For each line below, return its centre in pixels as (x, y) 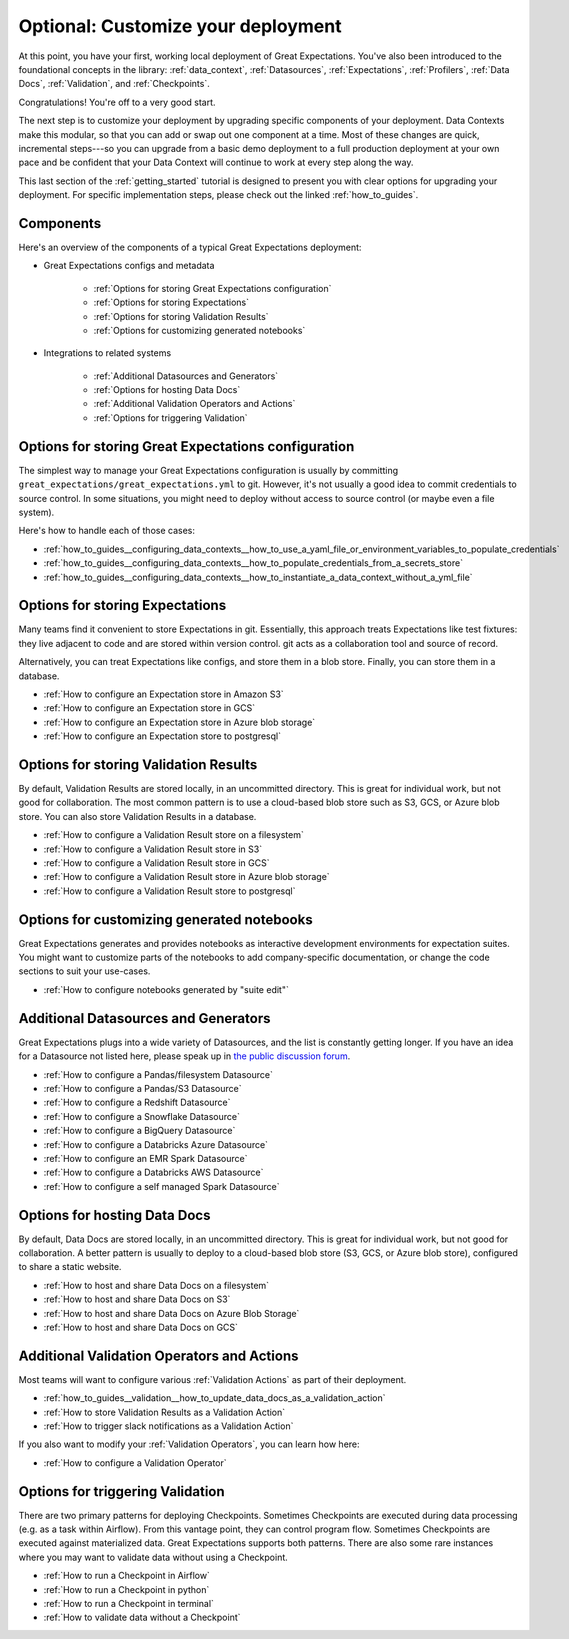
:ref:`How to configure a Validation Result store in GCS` (156, 863)
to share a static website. (70, 1267)
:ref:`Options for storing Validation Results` (181, 316)
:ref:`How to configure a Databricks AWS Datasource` (153, 1172)
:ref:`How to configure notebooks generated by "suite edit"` (166, 989)
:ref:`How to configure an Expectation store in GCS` (149, 708)
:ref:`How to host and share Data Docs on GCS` (141, 1327)
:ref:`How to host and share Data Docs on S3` (137, 1299)
